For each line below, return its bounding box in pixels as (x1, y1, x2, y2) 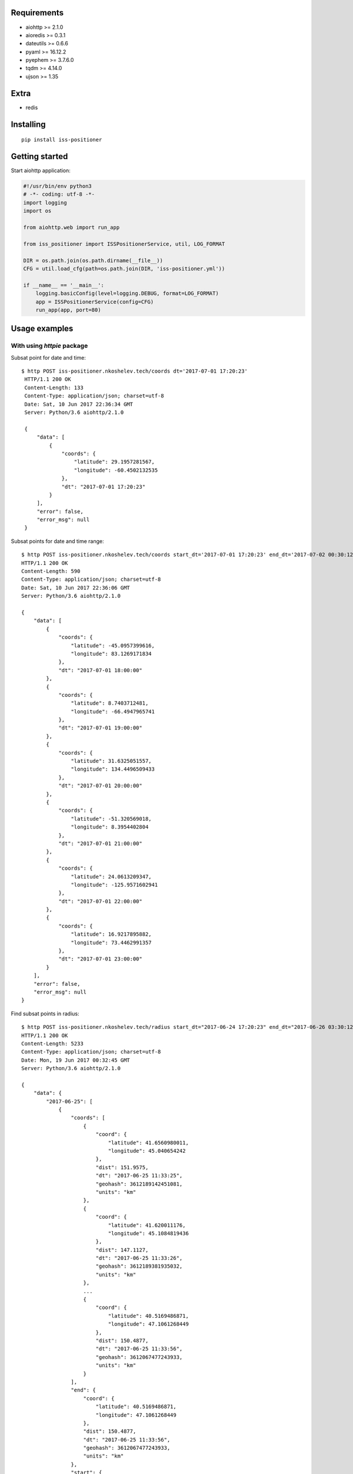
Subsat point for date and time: (11, 354, 86, 361)
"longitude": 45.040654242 (108, 1147, 186, 1154)
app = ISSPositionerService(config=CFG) (35, 298, 154, 305)
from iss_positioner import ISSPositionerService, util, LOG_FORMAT (23, 241, 225, 247)
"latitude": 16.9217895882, (71, 931, 152, 937)
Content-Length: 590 (21, 568, 81, 575)
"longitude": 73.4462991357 (71, 939, 152, 946)
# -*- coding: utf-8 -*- (23, 191, 95, 198)
